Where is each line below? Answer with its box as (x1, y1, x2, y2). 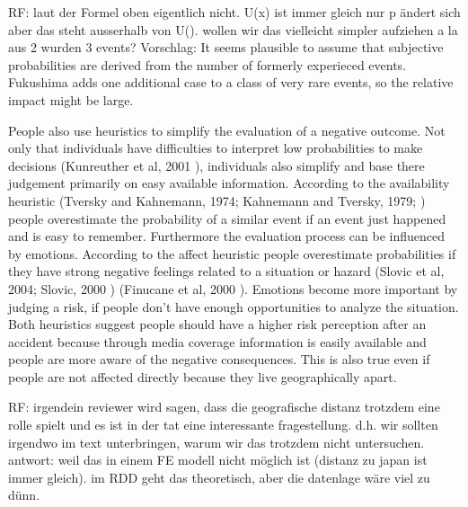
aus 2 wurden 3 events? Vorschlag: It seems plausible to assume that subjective (8, 38, 444, 57)
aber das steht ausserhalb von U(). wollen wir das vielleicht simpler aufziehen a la (8, 20, 458, 39)
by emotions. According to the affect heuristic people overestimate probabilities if (8, 244, 456, 262)
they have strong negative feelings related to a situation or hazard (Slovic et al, (8, 262, 445, 280)
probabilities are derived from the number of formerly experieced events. (8, 55, 407, 74)
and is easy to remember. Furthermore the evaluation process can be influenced (8, 227, 446, 245)
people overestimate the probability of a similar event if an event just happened (8, 209, 446, 227)
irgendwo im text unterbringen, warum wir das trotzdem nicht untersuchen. (8, 432, 425, 451)
